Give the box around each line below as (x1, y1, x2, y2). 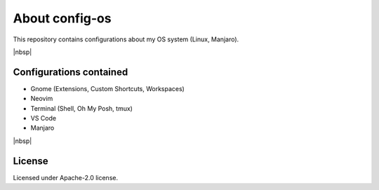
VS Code (30, 114, 56, 123)
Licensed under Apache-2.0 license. (13, 173, 119, 182)
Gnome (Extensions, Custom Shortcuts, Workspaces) (30, 84, 185, 93)
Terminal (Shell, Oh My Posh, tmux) (30, 104, 133, 112)
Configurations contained (13, 66, 128, 78)
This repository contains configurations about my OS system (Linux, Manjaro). (13, 35, 239, 43)
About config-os (13, 11, 112, 26)
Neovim (30, 95, 53, 103)
